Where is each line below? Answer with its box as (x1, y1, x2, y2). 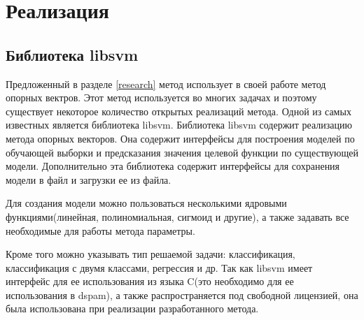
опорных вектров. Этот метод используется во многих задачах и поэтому (6, 90, 317, 105)
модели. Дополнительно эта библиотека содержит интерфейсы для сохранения (6, 159, 340, 173)
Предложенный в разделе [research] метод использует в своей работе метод (6, 76, 326, 91)
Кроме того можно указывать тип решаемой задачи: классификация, (6, 247, 295, 261)
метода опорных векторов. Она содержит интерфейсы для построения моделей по (6, 131, 355, 145)
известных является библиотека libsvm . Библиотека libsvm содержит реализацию (6, 117, 352, 132)
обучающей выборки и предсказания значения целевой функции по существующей (6, 145, 358, 159)
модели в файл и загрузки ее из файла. (6, 172, 171, 187)
